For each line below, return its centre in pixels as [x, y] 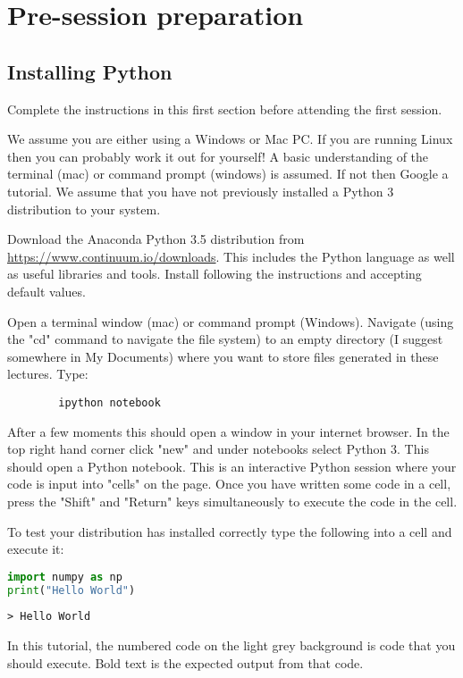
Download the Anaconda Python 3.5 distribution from [156, 239]
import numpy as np [65, 577]
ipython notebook [109, 402]
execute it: [36, 549]
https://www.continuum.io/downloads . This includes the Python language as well [231, 256]
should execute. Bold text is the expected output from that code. [185, 662]
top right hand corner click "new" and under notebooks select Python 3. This [218, 449]
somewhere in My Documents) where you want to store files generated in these [223, 356]
